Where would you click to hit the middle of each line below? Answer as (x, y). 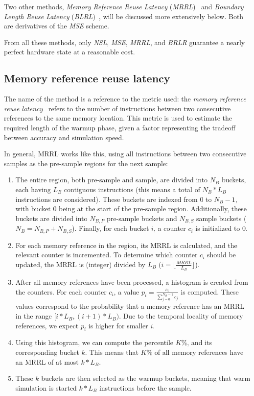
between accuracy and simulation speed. (64, 137)
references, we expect (47, 325)
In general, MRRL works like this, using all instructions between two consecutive (125, 154)
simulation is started (46, 387)
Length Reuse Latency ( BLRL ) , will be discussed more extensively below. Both (124, 16)
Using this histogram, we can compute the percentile (94, 342)
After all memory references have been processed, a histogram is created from (132, 282)
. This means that (112, 352)
